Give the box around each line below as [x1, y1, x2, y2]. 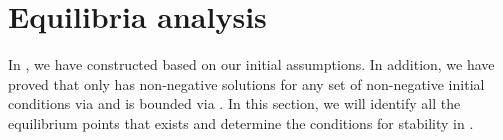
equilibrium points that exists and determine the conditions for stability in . [8, 112, 474, 133]
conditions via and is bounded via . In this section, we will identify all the [8, 93, 461, 114]
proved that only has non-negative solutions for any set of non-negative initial [8, 73, 485, 94]
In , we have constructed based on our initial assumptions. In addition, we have [8, 54, 495, 75]
